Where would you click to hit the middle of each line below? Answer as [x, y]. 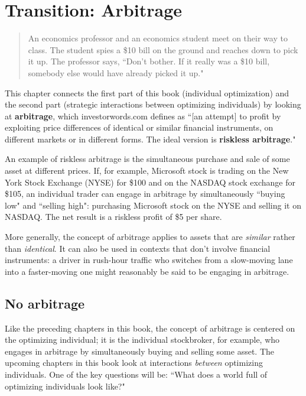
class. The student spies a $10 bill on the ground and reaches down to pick [163, 49]
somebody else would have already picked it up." [116, 72]
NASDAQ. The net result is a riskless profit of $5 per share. [113, 217]
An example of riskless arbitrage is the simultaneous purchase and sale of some [147, 159]
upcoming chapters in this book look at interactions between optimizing [134, 363]
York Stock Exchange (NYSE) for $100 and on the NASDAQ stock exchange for [150, 182]
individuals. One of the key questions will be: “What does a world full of [136, 374]
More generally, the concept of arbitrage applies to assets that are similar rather [150, 237]
